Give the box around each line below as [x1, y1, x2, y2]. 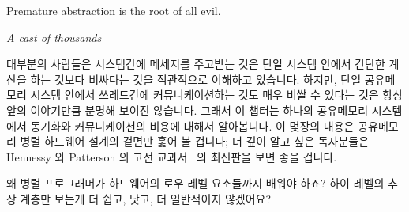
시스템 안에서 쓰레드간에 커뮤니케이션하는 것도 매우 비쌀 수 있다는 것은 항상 [30, 86, 403, 103]
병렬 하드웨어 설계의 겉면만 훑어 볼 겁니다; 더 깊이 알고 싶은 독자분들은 [20, 133, 370, 150]
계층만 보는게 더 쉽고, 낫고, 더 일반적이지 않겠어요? [20, 190, 272, 206]
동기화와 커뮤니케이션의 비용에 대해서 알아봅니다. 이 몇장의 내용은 [30, 117, 355, 134]
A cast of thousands [6, 28, 102, 45]
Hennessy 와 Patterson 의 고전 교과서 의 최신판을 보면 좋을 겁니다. [6, 148, 337, 165]
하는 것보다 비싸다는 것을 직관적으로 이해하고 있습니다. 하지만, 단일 [30, 70, 362, 87]
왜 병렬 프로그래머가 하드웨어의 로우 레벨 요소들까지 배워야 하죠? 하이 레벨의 [6, 175, 385, 191]
